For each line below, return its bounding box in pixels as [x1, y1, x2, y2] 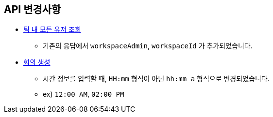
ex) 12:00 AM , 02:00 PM [43, 90, 124, 99]
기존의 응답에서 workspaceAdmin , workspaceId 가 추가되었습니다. [43, 42, 253, 50]
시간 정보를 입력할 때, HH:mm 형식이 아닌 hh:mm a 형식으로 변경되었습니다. [43, 74, 270, 83]
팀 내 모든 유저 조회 [23, 25, 81, 34]
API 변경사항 [4, 3, 61, 15]
